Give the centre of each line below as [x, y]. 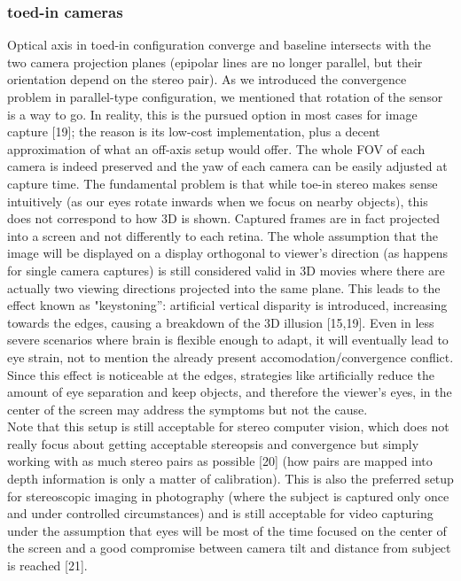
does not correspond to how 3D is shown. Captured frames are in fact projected [224, 218]
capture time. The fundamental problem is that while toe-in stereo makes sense [223, 183]
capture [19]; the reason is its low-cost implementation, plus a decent [194, 132]
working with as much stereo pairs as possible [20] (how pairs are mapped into [220, 461]
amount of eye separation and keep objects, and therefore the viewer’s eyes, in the [230, 392]
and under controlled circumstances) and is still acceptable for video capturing [220, 513]
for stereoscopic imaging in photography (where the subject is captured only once [228, 496]
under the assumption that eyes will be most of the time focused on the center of [227, 530]
